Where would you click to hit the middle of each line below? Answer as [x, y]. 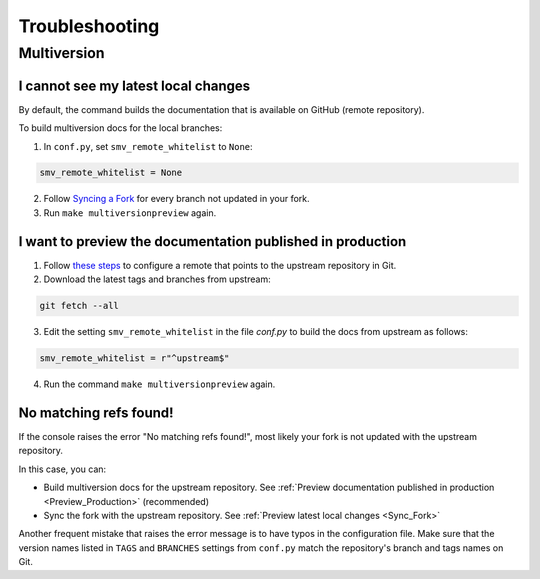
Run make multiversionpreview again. [130, 212]
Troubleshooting [89, 26]
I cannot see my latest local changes [134, 85]
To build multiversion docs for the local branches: [120, 128]
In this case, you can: [62, 469]
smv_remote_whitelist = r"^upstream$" [134, 358]
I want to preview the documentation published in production [212, 241]
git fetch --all [79, 306]
